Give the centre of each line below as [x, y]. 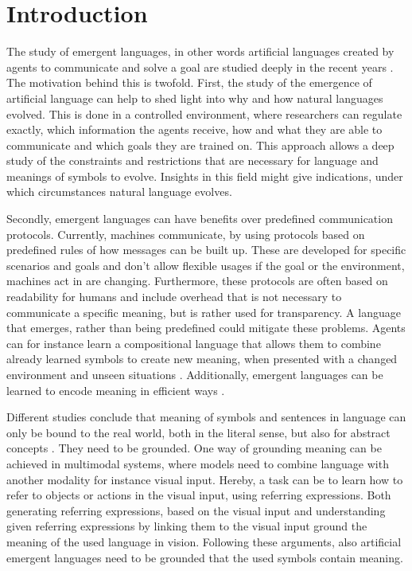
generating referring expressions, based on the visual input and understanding [196, 510]
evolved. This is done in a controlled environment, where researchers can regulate [204, 113]
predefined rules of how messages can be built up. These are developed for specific [206, 250]
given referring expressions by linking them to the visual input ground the [187, 526]
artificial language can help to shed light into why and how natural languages [195, 98]
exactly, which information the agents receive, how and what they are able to [194, 129]
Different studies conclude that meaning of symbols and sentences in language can [206, 417]
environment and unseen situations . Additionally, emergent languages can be [195, 374]
